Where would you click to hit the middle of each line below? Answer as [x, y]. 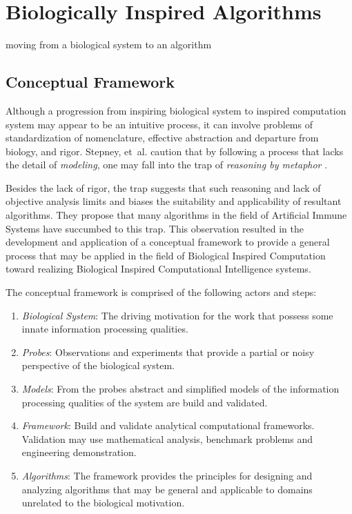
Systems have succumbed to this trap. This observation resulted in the [155, 228]
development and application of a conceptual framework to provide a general [168, 242]
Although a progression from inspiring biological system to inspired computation [176, 110]
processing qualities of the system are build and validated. [145, 402]
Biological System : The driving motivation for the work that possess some [177, 315]
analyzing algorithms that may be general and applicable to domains [167, 489]
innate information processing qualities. [105, 329]
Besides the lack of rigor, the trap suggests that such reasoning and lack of [163, 187]
